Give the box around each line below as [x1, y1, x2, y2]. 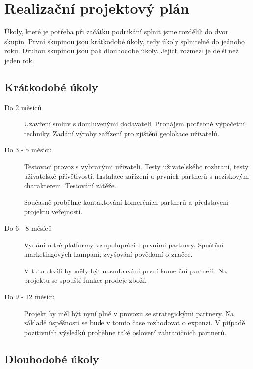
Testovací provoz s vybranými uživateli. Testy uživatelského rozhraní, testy [24, 161, 249, 172]
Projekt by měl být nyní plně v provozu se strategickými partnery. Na [24, 308, 234, 318]
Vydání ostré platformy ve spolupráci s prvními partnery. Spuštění [24, 239, 224, 249]
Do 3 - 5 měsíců [4, 145, 52, 155]
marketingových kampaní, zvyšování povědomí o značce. [24, 249, 193, 259]
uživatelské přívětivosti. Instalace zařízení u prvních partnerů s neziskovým [24, 171, 249, 181]
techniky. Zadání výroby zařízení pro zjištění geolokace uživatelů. [24, 128, 220, 138]
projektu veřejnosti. [24, 206, 83, 217]
